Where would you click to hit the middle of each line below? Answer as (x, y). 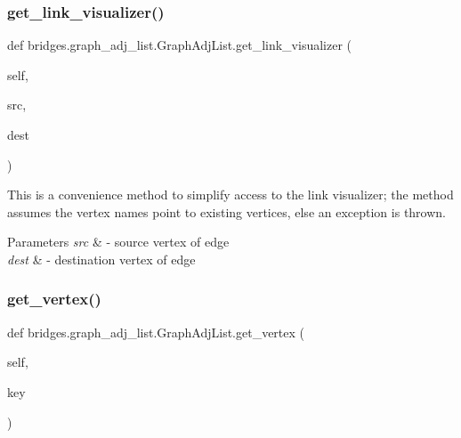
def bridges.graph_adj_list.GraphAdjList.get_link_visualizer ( (180, 45)
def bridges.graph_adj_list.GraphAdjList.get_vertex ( (156, 332)
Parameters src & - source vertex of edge (118, 242)
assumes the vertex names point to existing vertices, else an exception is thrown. (226, 211)
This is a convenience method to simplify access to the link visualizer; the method (230, 195)
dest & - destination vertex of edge (101, 259)
